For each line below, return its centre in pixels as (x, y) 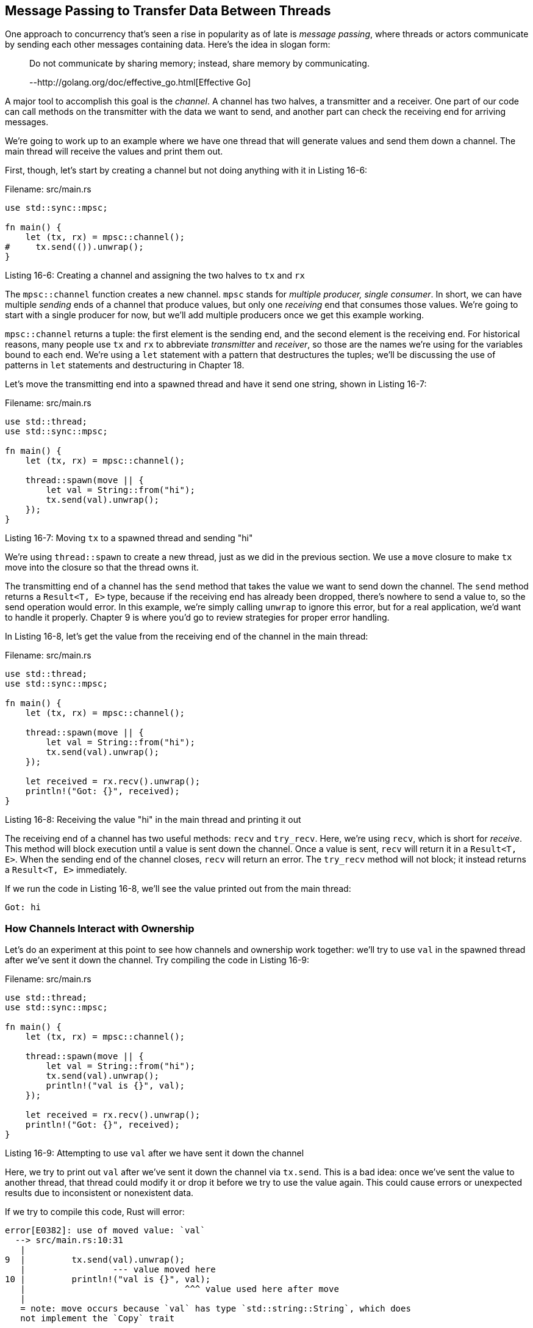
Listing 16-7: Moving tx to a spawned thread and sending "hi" (129, 538)
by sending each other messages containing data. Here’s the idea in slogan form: (168, 45)
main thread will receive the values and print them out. (114, 151)
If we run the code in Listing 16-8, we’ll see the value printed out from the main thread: (178, 889)
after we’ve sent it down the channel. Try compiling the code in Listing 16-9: (157, 960)
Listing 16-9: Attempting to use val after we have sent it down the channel (155, 1153)
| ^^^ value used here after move (180, 1289)
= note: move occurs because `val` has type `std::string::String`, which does (216, 1309)
